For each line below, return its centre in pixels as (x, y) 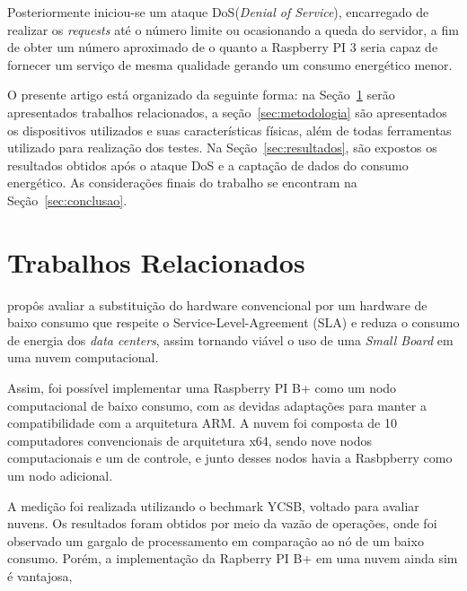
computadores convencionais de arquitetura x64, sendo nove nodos (190, 440)
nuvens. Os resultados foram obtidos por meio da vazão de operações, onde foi (222, 523)
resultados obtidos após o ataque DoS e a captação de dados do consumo (208, 165)
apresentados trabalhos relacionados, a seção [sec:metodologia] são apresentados (227, 112)
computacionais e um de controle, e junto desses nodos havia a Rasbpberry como (230, 458)
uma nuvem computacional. (83, 357)
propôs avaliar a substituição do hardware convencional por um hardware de (217, 304)
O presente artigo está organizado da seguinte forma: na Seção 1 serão (201, 95)
